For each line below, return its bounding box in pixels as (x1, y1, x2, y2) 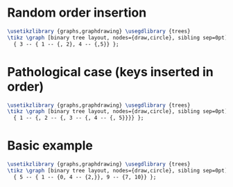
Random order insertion (7, 5, 147, 21)
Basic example (7, 138, 94, 154)
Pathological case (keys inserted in (7, 64, 214, 80)
